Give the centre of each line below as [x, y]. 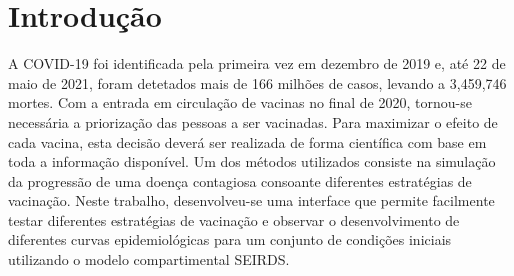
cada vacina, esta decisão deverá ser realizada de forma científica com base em [247, 141]
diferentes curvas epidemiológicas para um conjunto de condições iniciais [230, 239]
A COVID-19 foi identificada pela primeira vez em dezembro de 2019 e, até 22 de [257, 63]
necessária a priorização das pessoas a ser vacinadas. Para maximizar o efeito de [253, 121]
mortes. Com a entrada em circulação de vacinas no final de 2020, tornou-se [240, 102]
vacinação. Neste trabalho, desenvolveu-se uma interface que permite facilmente [251, 200]
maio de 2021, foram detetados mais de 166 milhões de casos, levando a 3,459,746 [257, 82]
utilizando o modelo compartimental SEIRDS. [149, 259]
